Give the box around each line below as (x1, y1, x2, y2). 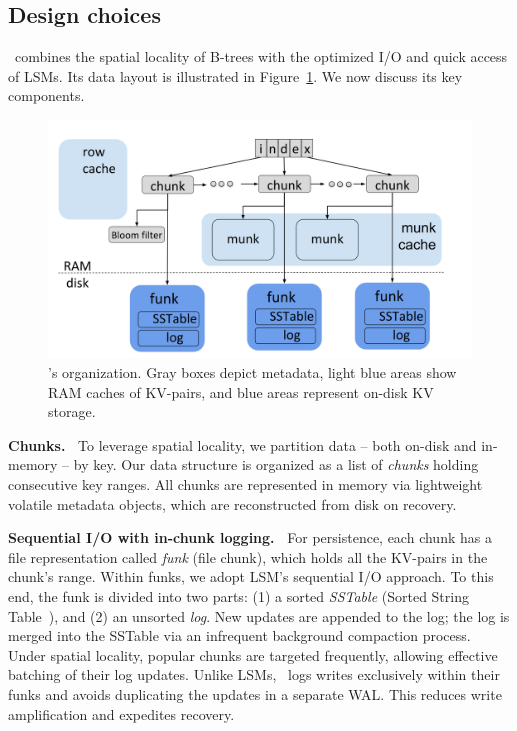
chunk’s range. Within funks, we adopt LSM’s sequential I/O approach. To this (8, 566, 494, 587)
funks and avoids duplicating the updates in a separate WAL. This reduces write (8, 683, 502, 704)
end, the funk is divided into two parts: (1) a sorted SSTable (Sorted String (8, 586, 469, 607)
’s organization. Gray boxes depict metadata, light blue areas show (48, 362, 457, 383)
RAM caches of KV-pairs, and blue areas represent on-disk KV (48, 381, 434, 402)
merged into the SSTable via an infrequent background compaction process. (8, 625, 471, 646)
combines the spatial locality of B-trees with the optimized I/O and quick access (14, 46, 508, 67)
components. (8, 85, 85, 106)
